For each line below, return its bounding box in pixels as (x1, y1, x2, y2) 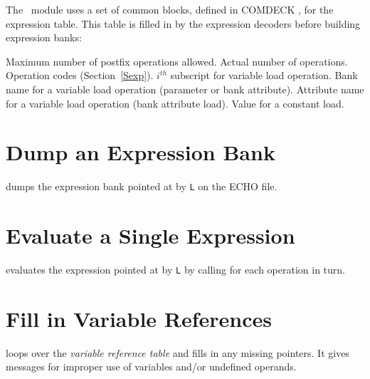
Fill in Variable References (6, 303, 272, 333)
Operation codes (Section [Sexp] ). (6, 68, 154, 83)
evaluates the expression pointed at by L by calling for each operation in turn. (6, 262, 345, 277)
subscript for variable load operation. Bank (170, 68, 358, 83)
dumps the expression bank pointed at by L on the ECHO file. (6, 179, 277, 194)
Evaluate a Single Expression (6, 221, 295, 250)
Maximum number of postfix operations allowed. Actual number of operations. (6, 53, 348, 68)
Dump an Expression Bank (6, 137, 275, 167)
